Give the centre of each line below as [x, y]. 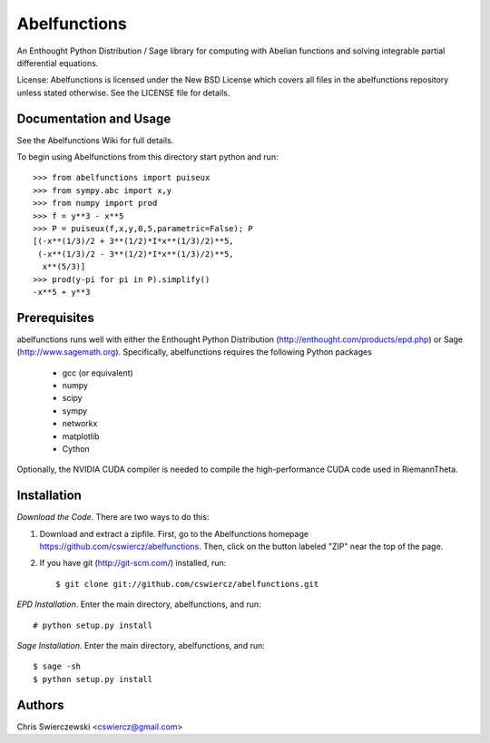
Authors [40, 704]
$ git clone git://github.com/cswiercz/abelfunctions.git [187, 584]
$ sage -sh [57, 666]
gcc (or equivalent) [98, 373]
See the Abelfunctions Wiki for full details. [95, 140]
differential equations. [58, 63]
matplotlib [81, 436]
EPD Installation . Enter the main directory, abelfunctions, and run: [139, 604]
